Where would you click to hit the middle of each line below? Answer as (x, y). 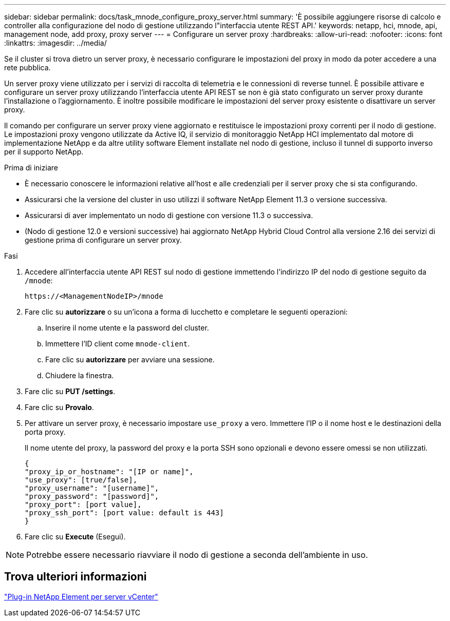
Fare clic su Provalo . (59, 407)
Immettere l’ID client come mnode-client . (118, 344)
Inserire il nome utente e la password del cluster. (127, 328)
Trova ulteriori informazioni (76, 577)
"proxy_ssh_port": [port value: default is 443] (124, 513)
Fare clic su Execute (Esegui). (75, 537)
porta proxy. (45, 432)
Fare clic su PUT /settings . (70, 391)
